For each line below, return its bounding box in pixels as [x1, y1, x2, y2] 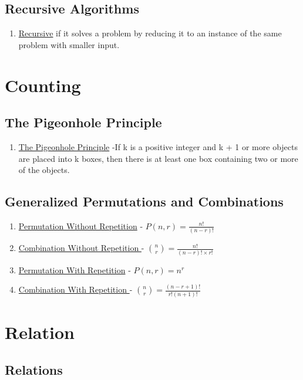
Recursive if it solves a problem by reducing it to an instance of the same [18, 27, 282, 39]
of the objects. [18, 164, 70, 176]
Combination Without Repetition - [18, 242, 144, 254]
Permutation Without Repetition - [18, 219, 143, 232]
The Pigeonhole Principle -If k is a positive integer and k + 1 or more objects [18, 140, 298, 152]
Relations [5, 360, 63, 378]
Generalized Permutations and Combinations [5, 192, 284, 211]
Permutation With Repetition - [18, 263, 131, 276]
